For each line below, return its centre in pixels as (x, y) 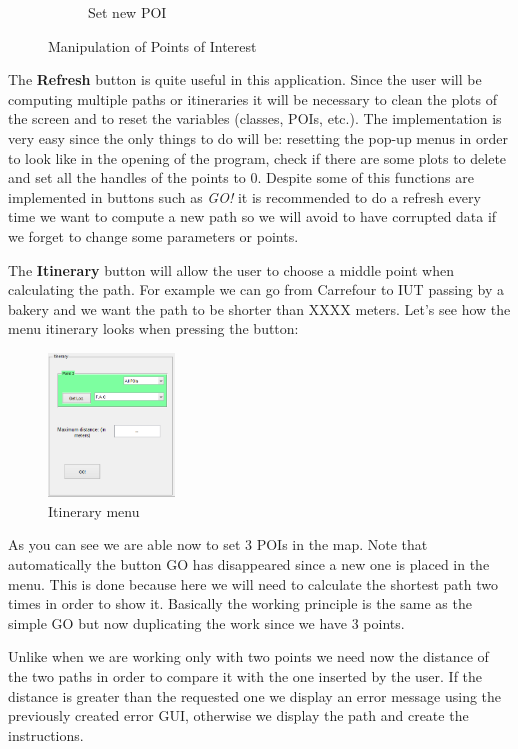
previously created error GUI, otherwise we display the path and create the (238, 715)
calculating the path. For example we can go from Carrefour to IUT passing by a (256, 289)
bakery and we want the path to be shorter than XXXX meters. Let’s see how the (259, 308)
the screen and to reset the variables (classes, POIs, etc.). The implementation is (255, 118)
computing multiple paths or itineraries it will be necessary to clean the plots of (252, 98)
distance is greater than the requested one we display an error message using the (255, 695)
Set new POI (127, 12)
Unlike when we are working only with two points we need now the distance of (248, 656)
